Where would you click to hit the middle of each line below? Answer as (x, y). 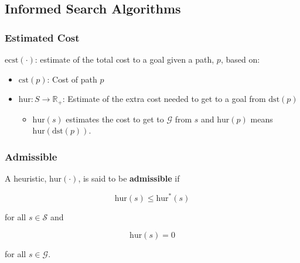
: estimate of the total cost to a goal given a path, (125, 59)
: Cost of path (72, 79)
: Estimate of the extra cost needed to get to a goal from (164, 99)
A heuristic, (26, 178)
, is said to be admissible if (129, 178)
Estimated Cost (42, 37)
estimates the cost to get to (115, 119)
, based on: (240, 59)
